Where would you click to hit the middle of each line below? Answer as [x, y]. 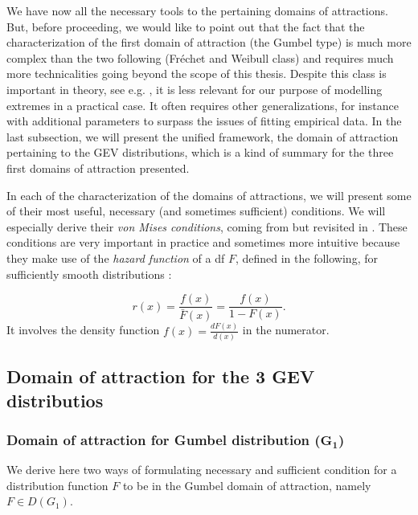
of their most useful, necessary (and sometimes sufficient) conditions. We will [196, 211]
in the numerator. [286, 330]
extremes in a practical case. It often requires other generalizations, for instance [203, 105]
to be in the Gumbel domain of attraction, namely [247, 485]
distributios [55, 400]
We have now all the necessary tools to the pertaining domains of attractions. [197, 10]
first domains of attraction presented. [98, 168]
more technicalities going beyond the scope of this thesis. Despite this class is [197, 74]
